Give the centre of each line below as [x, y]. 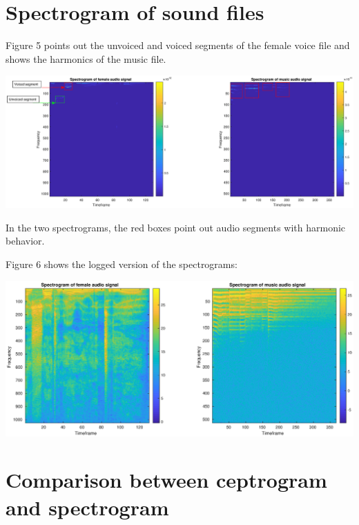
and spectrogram [87, 507]
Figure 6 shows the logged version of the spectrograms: [122, 264]
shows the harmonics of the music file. [86, 58]
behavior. [25, 241]
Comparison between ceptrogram [166, 480]
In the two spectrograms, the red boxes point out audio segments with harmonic [176, 227]
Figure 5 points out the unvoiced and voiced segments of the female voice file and [178, 45]
